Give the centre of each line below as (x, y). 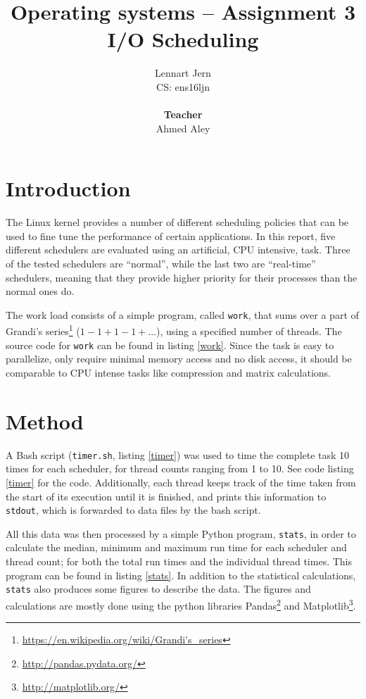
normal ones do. (40, 291)
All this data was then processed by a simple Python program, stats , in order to (181, 533)
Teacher (183, 114)
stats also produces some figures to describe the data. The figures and (158, 589)
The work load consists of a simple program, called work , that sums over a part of (182, 314)
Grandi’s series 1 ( (43, 330)
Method (45, 421)
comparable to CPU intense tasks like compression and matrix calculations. (168, 372)
